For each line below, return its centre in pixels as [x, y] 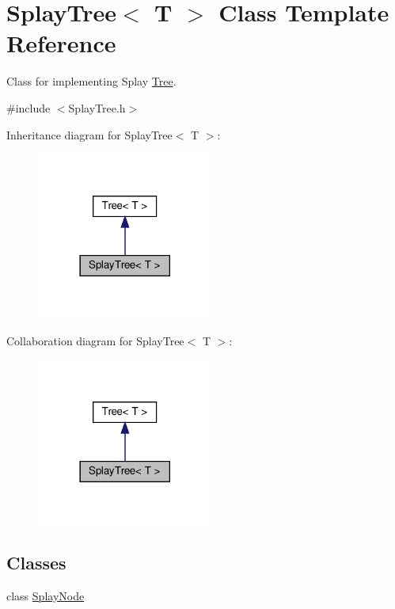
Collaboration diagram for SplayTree [95, 340]
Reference [61, 43]
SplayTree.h [97, 107]
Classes [36, 562]
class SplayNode [46, 595]
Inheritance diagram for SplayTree [89, 134]
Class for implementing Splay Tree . [91, 81]
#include [28, 107]
